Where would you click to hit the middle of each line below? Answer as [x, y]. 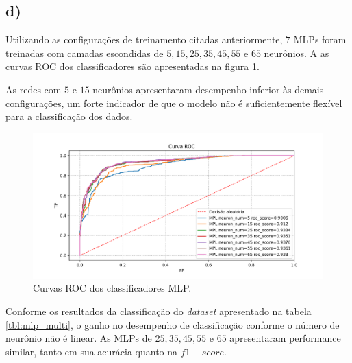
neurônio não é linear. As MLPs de [79, 338]
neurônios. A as [297, 52]
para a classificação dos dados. [69, 116]
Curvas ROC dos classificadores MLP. [112, 288]
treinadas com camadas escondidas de [85, 52]
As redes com [34, 89]
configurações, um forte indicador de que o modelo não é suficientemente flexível [174, 103]
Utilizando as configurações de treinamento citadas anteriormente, [144, 39]
